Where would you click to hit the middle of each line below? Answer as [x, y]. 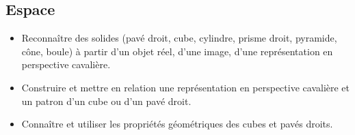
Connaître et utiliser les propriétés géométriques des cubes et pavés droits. [177, 124]
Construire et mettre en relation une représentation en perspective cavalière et [186, 87]
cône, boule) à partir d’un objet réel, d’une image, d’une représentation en [177, 51]
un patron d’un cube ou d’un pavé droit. [106, 101]
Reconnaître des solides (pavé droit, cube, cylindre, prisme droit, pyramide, [179, 38]
